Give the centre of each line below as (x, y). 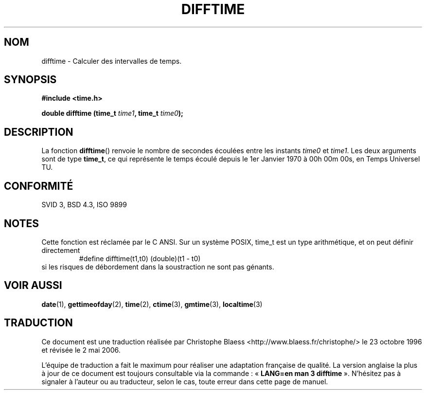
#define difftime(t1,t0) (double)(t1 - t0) (140, 258)
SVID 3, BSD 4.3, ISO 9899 (84, 205)
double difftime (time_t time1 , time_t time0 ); (112, 113)
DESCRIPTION (39, 132)
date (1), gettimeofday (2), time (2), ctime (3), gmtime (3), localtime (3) (152, 304)
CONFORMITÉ (39, 186)
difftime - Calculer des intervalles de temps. (112, 61)
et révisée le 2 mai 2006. (81, 350)
